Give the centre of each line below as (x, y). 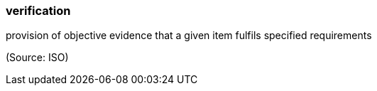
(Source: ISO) (37, 58)
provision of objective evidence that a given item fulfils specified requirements (189, 36)
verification (38, 11)
